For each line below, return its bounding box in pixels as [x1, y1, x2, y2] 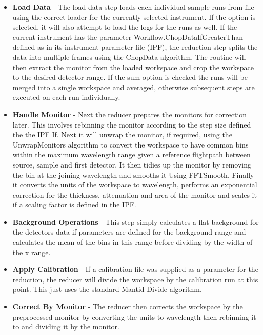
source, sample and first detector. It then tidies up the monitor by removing [12, 159, 252, 170]
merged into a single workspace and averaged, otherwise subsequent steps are [12, 81, 255, 92]
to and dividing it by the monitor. [12, 321, 119, 332]
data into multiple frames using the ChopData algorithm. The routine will [12, 51, 246, 62]
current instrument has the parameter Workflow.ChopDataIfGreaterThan [12, 31, 243, 42]
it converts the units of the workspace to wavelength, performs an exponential [12, 179, 257, 190]
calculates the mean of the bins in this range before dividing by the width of [12, 237, 253, 247]
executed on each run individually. [12, 92, 120, 102]
